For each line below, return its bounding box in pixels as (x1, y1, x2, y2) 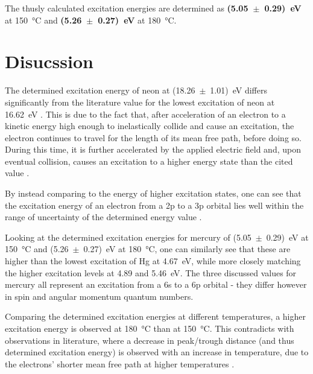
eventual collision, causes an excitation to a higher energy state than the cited (5, 154, 293, 167)
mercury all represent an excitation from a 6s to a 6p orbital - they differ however (5, 278, 307, 291)
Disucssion (5, 49, 93, 74)
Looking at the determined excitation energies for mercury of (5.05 (5, 230, 251, 243)
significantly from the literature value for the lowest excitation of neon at (5, 95, 275, 108)
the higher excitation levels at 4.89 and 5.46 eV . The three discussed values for (5, 266, 297, 279)
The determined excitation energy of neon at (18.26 (5, 84, 195, 97)
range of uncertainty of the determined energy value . (5, 211, 202, 223)
